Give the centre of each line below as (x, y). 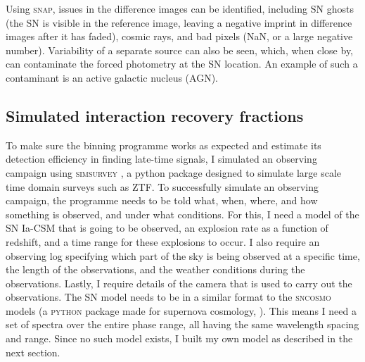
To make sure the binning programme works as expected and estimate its (164, 145)
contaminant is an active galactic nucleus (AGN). (112, 77)
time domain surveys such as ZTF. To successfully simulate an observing (162, 186)
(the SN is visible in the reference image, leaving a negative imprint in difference (179, 22)
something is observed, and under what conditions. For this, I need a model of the (182, 214)
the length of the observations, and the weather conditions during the (155, 269)
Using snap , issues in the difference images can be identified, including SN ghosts (180, 8)
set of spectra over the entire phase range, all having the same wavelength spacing (182, 324)
